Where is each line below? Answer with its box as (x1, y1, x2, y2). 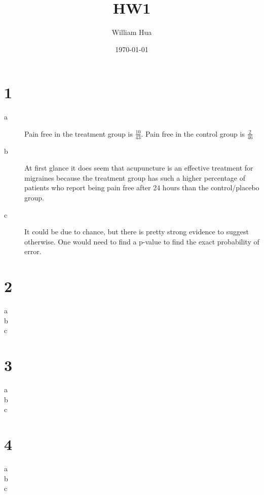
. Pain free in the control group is (141, 128, 245, 139)
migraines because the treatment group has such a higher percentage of (24, 172, 246, 183)
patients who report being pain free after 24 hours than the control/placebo (24, 182, 259, 193)
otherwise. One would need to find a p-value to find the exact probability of (24, 236, 259, 246)
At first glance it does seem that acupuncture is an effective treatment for (24, 162, 253, 173)
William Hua (111, 27, 152, 37)
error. (24, 246, 42, 257)
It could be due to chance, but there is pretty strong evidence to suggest (24, 226, 249, 237)
